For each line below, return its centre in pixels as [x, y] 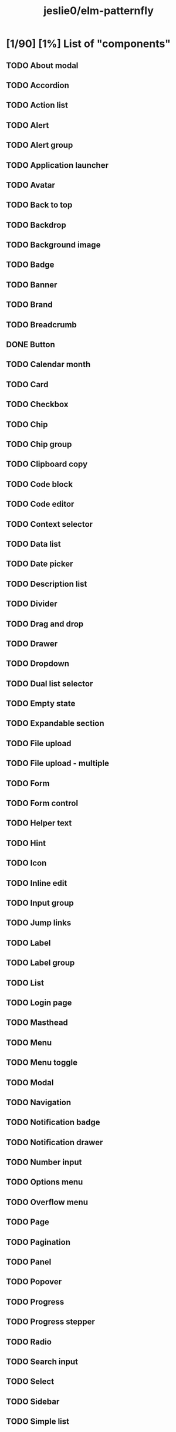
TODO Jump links [39, 923]
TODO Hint [26, 843]
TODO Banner [32, 285]
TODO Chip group [39, 444]
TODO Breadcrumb [42, 325]
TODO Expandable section [55, 724]
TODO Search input [42, 1361]
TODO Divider [32, 604]
